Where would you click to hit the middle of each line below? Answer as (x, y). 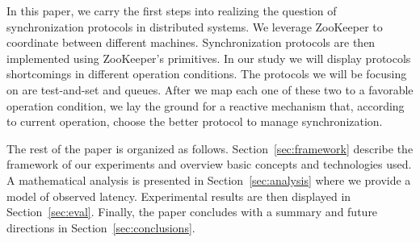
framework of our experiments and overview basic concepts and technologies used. (209, 164)
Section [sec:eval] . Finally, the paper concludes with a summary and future (192, 212)
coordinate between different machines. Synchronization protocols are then (191, 42)
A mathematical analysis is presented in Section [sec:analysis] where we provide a (209, 179)
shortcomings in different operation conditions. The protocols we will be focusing (207, 74)
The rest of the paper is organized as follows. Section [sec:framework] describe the (210, 148)
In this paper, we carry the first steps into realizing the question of (172, 10)
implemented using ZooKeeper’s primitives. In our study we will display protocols (209, 58)
